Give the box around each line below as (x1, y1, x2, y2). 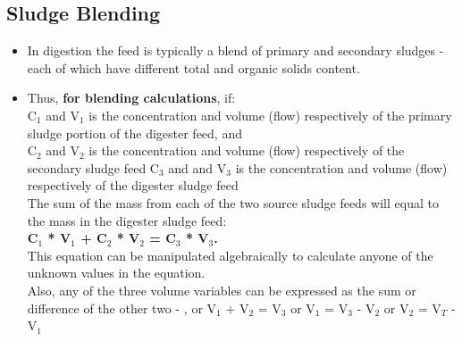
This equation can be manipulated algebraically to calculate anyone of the (27, 245, 433, 264)
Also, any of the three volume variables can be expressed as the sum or (27, 280, 416, 299)
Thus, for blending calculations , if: (27, 88, 236, 107)
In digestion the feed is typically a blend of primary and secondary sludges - (27, 41, 444, 60)
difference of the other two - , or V (27, 298, 217, 317)
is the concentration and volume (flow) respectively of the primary (88, 105, 452, 124)
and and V (168, 158, 227, 177)
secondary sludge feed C (27, 158, 159, 177)
